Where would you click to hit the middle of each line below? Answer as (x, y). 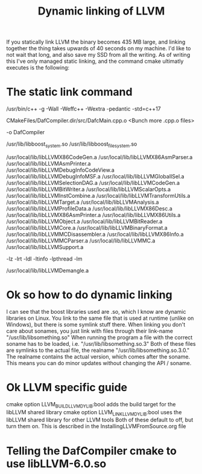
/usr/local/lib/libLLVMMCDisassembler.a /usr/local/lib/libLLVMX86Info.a (95, 234)
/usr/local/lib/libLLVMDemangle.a (48, 270)
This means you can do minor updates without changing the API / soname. (99, 363)
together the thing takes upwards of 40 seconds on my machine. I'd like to (99, 48)
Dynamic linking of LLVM (101, 11)
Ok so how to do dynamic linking (90, 295)
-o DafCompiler (26, 132)
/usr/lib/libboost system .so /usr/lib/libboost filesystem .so (72, 144)
